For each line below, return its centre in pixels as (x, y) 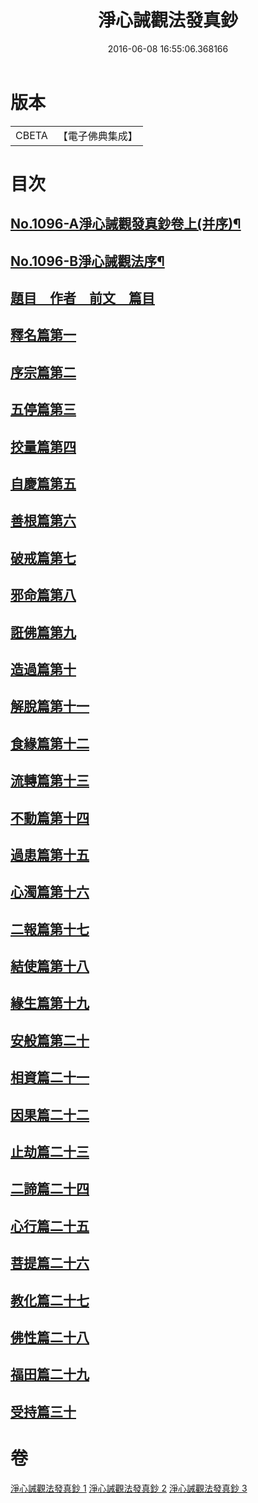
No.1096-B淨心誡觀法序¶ (87, 261)
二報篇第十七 (50, 929)
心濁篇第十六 (50, 892)
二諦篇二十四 (50, 1189)
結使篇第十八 (50, 966)
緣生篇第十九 (50, 1003)
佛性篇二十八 (50, 1337)
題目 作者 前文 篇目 (82, 298)
